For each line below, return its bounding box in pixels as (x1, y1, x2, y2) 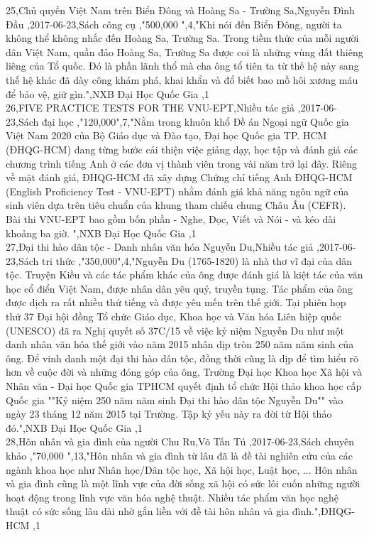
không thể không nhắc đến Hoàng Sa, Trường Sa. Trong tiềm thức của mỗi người (6, 31, 359, 45)
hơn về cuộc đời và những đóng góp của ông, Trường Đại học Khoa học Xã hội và (6, 364, 362, 379)
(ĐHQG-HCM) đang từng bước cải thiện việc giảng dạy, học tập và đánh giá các (6, 141, 358, 156)
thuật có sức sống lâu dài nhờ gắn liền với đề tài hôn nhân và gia (6, 504, 290, 519)
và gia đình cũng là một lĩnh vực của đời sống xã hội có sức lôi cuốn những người (6, 476, 360, 491)
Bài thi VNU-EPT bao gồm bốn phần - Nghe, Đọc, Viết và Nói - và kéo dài (6, 211, 336, 226)
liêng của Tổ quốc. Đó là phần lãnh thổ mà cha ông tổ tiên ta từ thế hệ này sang (6, 58, 359, 73)
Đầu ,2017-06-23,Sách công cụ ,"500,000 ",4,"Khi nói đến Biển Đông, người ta (6, 16, 342, 31)
